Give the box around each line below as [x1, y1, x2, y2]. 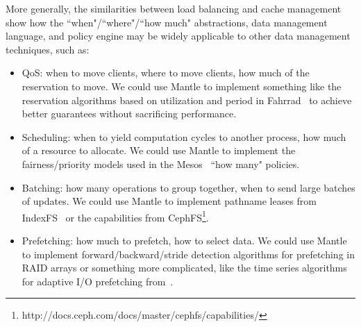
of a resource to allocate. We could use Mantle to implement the [22, 143, 296, 158]
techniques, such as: [6, 42, 90, 56]
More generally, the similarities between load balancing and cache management [6, 1, 342, 15]
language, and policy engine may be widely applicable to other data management [6, 28, 351, 43]
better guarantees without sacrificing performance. [22, 106, 237, 121]
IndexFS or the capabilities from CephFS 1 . [22, 208, 209, 224]
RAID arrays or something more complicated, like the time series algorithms [22, 260, 347, 275]
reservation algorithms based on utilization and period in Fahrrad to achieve [22, 92, 352, 107]
